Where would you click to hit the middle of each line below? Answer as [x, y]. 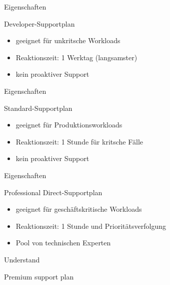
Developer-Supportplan [39, 23]
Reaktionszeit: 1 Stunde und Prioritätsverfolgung [91, 226]
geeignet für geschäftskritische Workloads [79, 209]
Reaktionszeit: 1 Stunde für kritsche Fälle [79, 141]
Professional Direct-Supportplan [53, 192]
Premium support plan [39, 276]
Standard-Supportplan [38, 108]
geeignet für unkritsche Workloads [68, 40]
